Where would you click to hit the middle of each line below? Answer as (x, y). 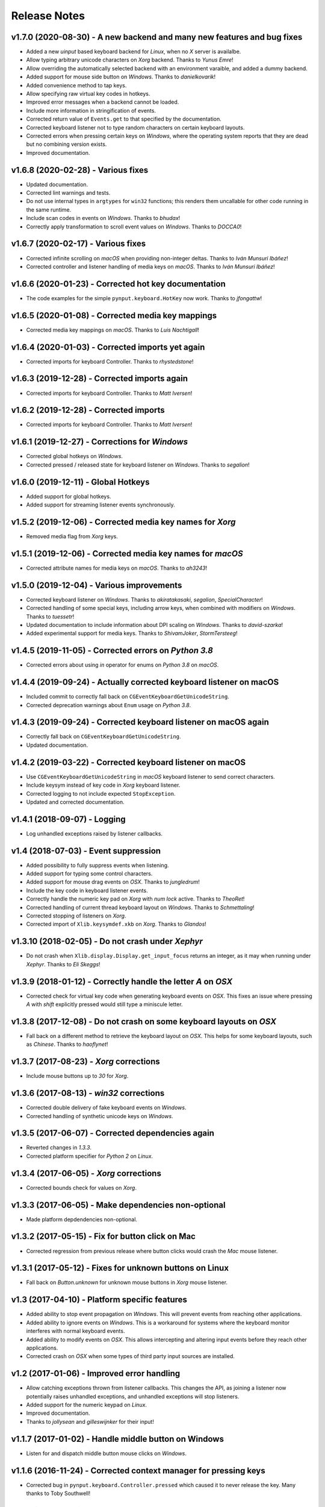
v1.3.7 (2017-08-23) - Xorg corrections (86, 1062)
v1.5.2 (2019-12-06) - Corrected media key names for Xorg (123, 522)
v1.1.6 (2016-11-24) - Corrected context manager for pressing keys (138, 1471)
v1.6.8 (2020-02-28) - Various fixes (80, 170)
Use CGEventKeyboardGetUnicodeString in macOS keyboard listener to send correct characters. (150, 776)
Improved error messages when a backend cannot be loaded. (103, 102)
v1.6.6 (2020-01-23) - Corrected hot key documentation (118, 284)
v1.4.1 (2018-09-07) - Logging (68, 819)
